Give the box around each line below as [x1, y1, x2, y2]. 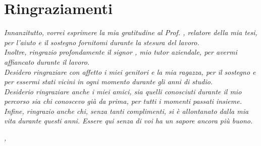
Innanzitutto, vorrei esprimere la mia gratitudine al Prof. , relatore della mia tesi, [4, 27, 257, 38]
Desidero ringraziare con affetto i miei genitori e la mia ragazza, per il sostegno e [4, 66, 256, 77]
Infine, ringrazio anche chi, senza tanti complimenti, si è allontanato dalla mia [4, 105, 249, 116]
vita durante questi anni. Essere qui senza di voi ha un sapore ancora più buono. [4, 115, 253, 126]
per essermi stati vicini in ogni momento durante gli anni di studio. [4, 76, 213, 87]
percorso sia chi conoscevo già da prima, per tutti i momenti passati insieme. [4, 96, 242, 106]
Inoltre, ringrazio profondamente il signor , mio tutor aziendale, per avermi [4, 47, 237, 57]
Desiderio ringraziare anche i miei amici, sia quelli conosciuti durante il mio [4, 86, 242, 96]
